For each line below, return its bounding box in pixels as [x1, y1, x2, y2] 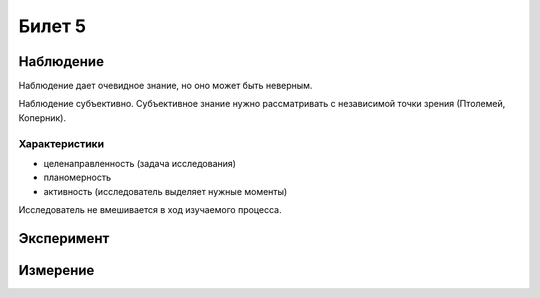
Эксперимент [18, 230, 110, 247]
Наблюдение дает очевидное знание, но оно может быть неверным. [18, 80, 313, 92]
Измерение [18, 261, 95, 279]
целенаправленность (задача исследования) [43, 157, 237, 169]
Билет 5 [18, 15, 87, 37]
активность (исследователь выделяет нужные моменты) [43, 185, 288, 197]
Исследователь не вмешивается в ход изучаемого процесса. [18, 204, 282, 216]
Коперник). [18, 111, 67, 124]
